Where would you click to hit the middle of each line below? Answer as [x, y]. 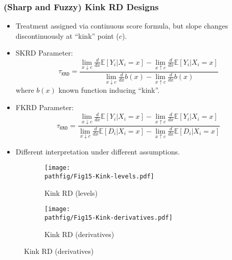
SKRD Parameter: [44, 53]
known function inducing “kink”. [109, 90]
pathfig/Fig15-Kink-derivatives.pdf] [109, 218]
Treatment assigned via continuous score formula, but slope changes [122, 26]
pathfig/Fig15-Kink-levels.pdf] [99, 177]
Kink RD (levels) [71, 192]
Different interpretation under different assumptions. [98, 151]
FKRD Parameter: [45, 107]
